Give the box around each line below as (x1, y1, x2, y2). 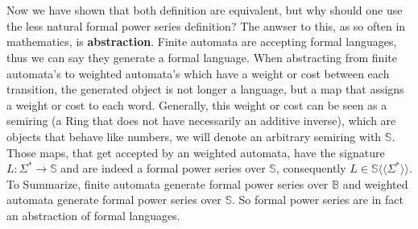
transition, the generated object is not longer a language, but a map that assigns (6, 81, 404, 98)
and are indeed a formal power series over (60, 160, 266, 177)
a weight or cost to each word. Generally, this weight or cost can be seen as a (6, 96, 387, 113)
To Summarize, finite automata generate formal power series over (6, 175, 329, 192)
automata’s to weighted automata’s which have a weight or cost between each (6, 65, 390, 81)
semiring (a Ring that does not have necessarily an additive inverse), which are (6, 112, 396, 129)
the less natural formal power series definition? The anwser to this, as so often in (6, 17, 406, 34)
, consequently (275, 160, 346, 177)
